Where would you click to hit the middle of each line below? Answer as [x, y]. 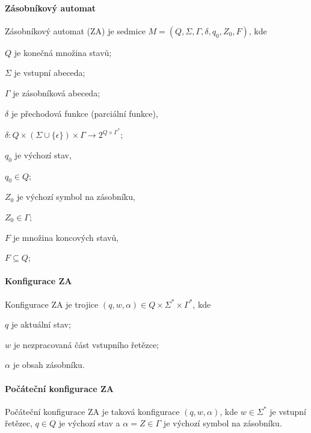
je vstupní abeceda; [50, 73]
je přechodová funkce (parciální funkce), [85, 113]
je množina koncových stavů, [66, 237]
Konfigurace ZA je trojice [52, 304]
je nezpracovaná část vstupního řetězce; [86, 344]
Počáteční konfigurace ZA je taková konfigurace [92, 411]
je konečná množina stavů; [63, 52]
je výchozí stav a [89, 423]
